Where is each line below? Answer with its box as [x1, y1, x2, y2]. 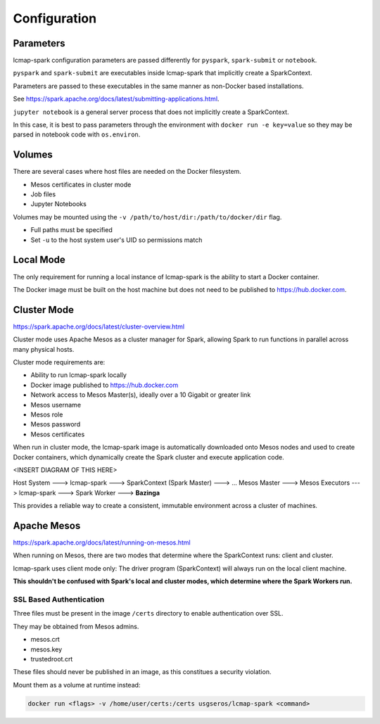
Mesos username [30, 400, 81, 409]
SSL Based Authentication [13, 595, 105, 604]
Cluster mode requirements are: [13, 358, 106, 367]
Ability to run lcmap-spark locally [30, 371, 127, 379]
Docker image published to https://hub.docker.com [30, 381, 179, 389]
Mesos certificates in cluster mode [30, 180, 132, 189]
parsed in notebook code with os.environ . [13, 130, 141, 139]
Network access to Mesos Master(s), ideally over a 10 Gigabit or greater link [30, 390, 251, 399]
